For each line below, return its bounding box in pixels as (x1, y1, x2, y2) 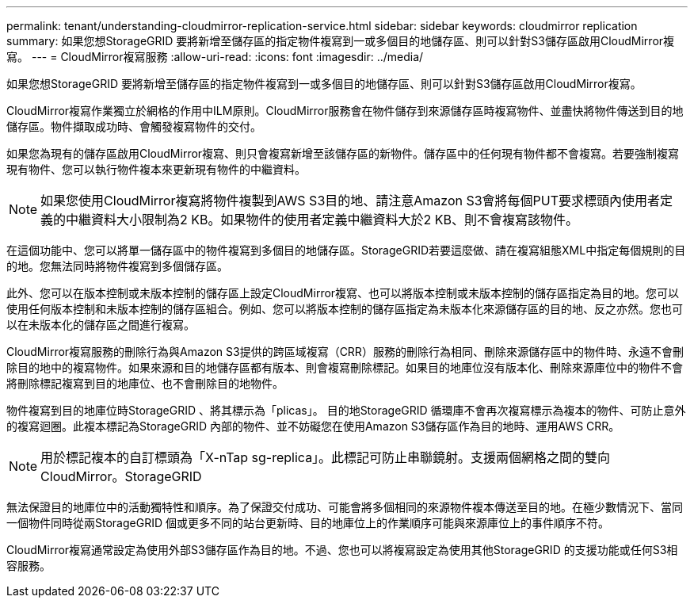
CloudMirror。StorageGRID (40, 468, 202, 484)
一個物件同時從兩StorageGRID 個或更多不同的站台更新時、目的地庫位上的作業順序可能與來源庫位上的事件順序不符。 (6, 516, 609, 529)
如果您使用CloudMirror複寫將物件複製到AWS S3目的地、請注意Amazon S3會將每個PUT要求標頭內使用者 (40, 193, 661, 208)
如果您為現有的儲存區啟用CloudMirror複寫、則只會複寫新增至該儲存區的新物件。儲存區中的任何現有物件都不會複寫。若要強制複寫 (6, 147, 680, 160)
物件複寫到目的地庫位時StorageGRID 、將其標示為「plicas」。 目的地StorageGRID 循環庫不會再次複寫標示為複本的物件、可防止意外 (6, 403, 686, 417)
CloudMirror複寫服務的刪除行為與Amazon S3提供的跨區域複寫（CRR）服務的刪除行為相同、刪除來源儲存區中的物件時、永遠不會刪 (6, 345, 684, 358)
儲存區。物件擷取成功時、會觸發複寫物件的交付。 (6, 120, 261, 133)
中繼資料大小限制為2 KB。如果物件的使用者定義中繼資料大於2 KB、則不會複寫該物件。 (66, 212, 579, 227)
